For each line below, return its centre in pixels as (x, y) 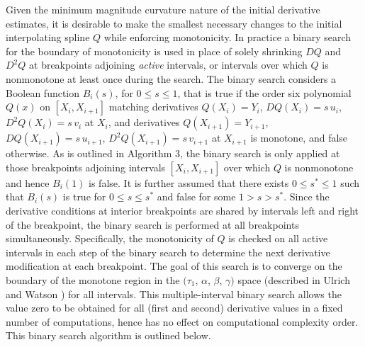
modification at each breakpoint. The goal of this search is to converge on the (174, 266)
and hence (28, 182)
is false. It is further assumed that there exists (189, 182)
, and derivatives (144, 122)
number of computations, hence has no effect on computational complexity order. (182, 321)
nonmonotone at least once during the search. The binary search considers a (171, 78)
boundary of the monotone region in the (93, 279)
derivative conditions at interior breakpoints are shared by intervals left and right (182, 210)
